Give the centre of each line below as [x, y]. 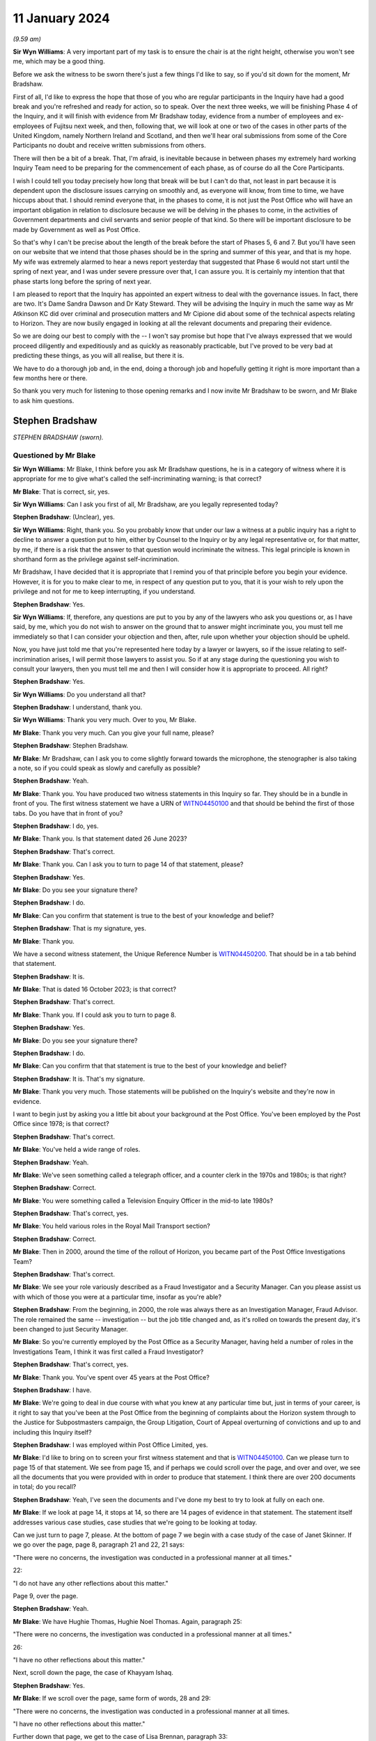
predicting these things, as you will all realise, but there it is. [99, 356]
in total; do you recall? [45, 1487]
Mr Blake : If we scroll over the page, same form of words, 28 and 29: [112, 1699]
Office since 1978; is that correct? [61, 1124]
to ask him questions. [44, 400]
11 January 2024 [62, 18]
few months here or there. [50, 378]
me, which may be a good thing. [59, 61]
